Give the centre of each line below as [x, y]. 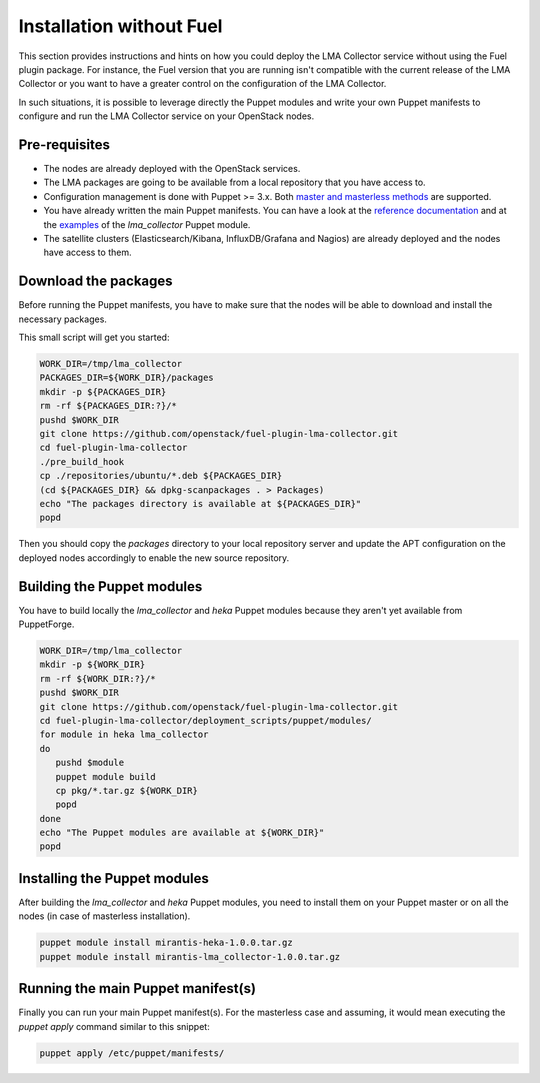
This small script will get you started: [94, 337]
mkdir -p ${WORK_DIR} [92, 664]
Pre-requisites [64, 144]
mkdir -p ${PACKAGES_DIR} [103, 391]
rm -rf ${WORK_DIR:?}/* [98, 678]
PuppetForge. [46, 624]
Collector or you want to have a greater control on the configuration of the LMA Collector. [202, 84]
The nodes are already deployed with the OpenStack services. [172, 169]
